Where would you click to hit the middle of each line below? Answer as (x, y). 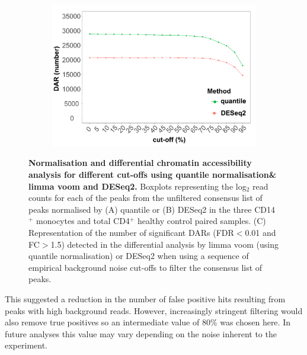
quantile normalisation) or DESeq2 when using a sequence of (139, 256)
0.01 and (260, 232)
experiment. (26, 345)
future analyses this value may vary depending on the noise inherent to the (141, 333)
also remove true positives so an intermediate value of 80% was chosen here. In (148, 322)
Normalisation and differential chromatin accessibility (140, 163)
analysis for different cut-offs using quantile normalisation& (153, 175)
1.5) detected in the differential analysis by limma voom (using (164, 244)
